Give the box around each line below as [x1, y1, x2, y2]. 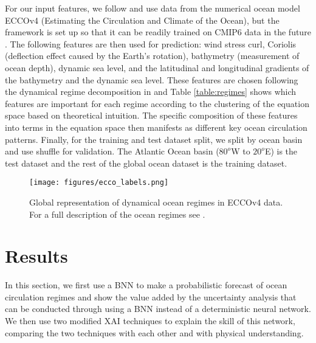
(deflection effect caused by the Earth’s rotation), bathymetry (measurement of [5, 49, 300, 62]
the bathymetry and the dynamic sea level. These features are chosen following [5, 73, 298, 86]
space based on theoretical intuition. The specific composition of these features [5, 109, 298, 122]
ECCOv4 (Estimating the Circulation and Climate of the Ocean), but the [5, 13, 280, 26]
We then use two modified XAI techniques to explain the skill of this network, [5, 314, 295, 327]
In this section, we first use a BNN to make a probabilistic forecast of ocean [5, 279, 287, 291]
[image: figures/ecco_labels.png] [29, 178, 169, 187]
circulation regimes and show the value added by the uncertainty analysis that [5, 290, 297, 303]
